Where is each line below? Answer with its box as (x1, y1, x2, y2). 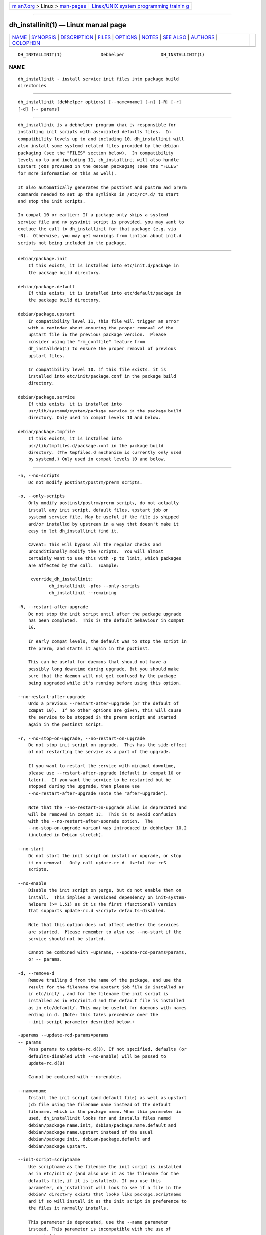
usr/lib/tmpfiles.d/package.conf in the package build (28, 443, 164, 448)
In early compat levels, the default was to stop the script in (28, 639, 187, 644)
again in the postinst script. (28, 721, 104, 727)
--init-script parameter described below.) (28, 1019, 135, 1025)
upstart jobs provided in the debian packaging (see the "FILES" (18, 164, 179, 169)
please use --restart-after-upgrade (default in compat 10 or (28, 770, 182, 776)
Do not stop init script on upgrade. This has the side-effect (28, 742, 187, 748)
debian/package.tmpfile (18, 429, 75, 434)
